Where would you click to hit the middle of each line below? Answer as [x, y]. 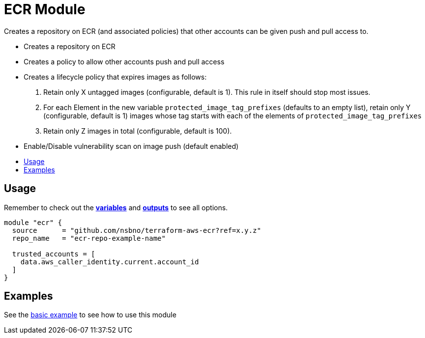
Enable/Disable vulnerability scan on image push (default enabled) [131, 146]
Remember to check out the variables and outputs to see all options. [116, 207]
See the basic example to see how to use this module [90, 315]
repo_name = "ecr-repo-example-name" [89, 238]
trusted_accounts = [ [54, 254]
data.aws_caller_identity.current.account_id [110, 262]
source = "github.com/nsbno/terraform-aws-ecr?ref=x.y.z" [137, 230]
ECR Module [45, 9]
